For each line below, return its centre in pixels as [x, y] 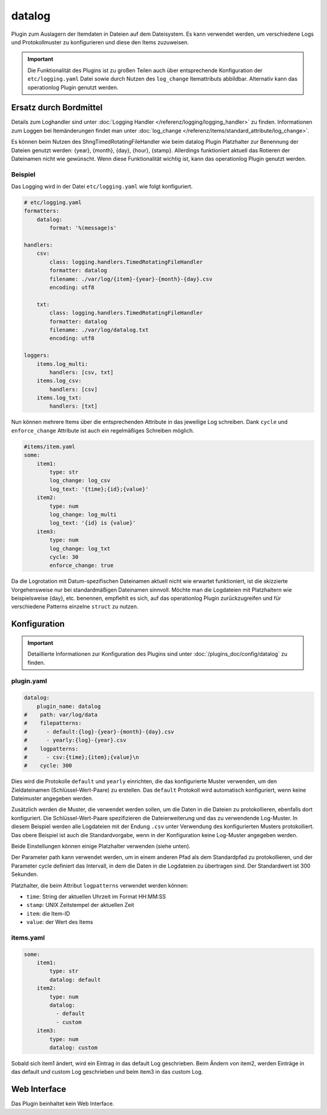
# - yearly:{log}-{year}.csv [75, 740]
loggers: [37, 355]
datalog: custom [74, 1047]
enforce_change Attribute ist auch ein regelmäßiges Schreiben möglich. [103, 430]
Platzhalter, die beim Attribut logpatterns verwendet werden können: [100, 885]
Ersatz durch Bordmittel [57, 108]
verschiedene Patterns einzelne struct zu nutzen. [75, 607]
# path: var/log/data [61, 715]
